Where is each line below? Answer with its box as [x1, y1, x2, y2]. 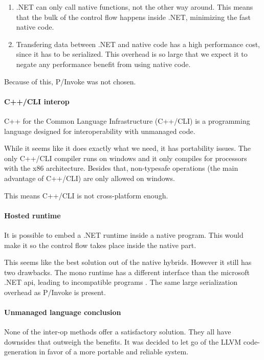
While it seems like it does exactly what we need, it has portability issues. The [4, 143, 251, 153]
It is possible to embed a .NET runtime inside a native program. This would [4, 229, 244, 240]
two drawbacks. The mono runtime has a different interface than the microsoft [4, 266, 250, 277]
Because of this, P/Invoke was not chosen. [4, 76, 136, 86]
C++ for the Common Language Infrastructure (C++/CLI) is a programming [4, 115, 250, 126]
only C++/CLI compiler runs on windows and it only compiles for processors [4, 152, 247, 163]
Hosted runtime [4, 210, 61, 220]
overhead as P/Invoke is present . [4, 286, 106, 297]
